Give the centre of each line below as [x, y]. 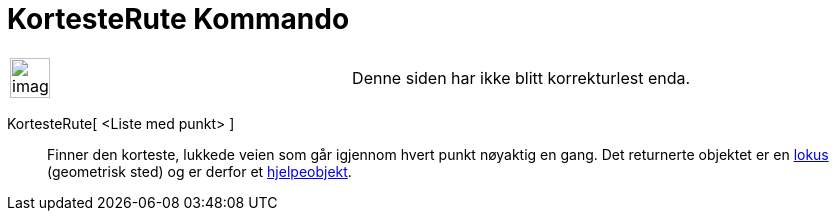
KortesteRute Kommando [178, 19]
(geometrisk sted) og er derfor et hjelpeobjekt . [199, 171]
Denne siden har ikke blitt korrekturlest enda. [521, 77]
